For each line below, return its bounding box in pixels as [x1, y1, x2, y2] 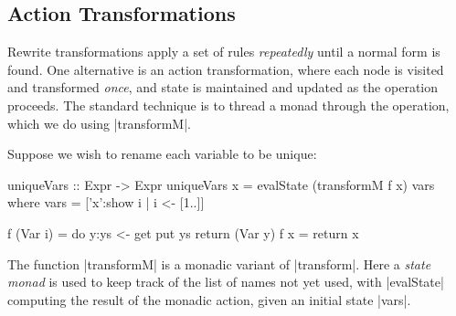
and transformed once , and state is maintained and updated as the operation [7, 78, 439, 97]
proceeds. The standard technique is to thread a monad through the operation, [7, 95, 450, 114]
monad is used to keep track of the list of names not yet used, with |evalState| [7, 272, 444, 291]
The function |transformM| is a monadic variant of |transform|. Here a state [7, 254, 431, 273]
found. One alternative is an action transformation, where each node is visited [7, 59, 444, 79]
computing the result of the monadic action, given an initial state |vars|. [7, 290, 411, 309]
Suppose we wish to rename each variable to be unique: [7, 144, 317, 163]
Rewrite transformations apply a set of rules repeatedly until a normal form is [7, 42, 440, 61]
